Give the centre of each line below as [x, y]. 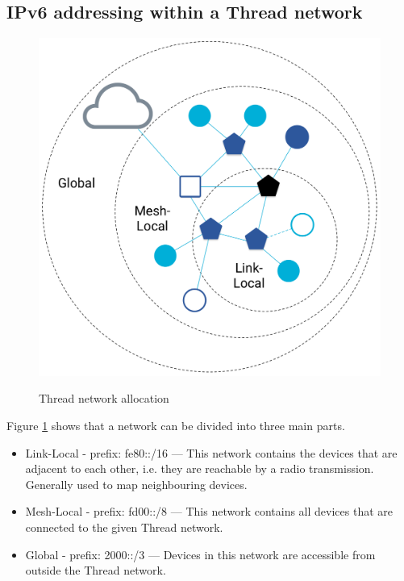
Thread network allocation [104, 398]
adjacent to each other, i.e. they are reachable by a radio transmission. [200, 468]
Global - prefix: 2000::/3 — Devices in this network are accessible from [200, 554]
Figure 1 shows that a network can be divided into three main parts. [176, 425]
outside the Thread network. [96, 570]
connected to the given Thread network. [124, 527]
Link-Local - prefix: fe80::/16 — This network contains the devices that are [211, 452]
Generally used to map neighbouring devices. [136, 484]
